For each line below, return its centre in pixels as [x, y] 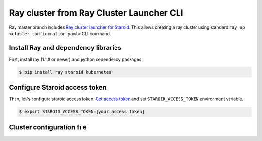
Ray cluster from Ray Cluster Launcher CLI [96, 13]
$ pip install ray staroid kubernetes [65, 72]
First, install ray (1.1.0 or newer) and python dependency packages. [76, 59]
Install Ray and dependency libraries [65, 48]
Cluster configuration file [48, 127]
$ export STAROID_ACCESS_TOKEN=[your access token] [82, 112]
